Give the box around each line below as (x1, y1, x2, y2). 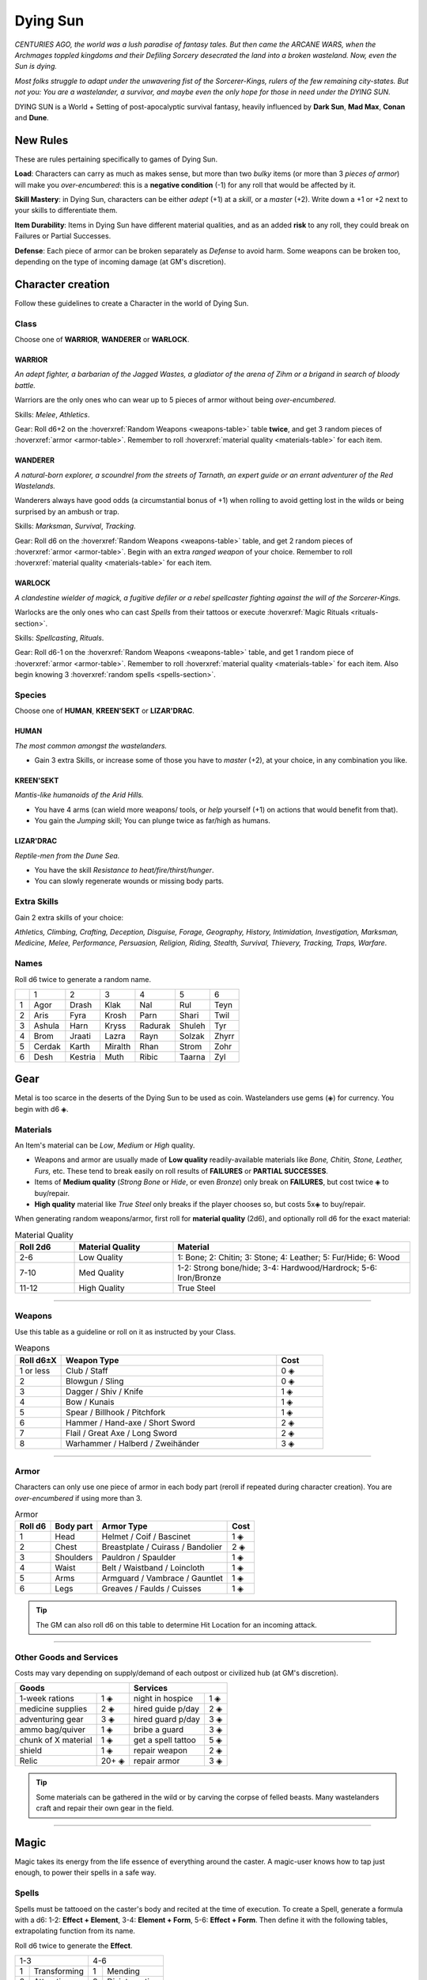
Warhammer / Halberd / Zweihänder (66, 1437, 200, 1449)
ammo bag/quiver (19, 1724, 86, 1735)
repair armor (133, 1755, 180, 1766)
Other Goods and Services (14, 1651, 119, 1662)
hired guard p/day (133, 1714, 201, 1725)
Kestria (70, 1051, 96, 1062)
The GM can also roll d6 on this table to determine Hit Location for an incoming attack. (36, 1620, 318, 1629)
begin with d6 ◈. (14, 1104, 69, 1114)
